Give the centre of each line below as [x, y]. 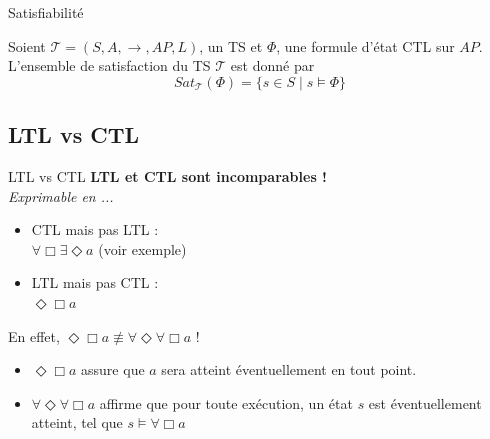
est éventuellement [425, 402]
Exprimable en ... [61, 195]
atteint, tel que [77, 422]
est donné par [272, 65]
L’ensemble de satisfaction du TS [109, 65]
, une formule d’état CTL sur [365, 45]
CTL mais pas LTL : [95, 229]
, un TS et [231, 45]
